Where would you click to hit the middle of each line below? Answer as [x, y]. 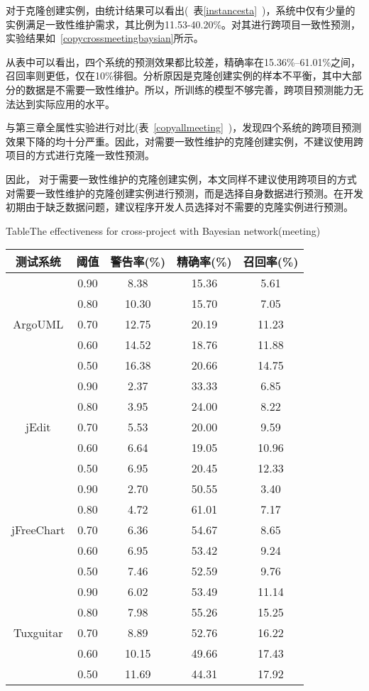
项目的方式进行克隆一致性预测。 [80, 155]
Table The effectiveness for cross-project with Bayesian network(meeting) [163, 230]
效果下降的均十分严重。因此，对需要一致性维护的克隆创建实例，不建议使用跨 [184, 141]
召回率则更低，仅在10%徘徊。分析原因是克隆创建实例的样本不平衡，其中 [174, 76]
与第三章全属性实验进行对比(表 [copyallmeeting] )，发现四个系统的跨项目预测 [184, 127]
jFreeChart [38, 530]
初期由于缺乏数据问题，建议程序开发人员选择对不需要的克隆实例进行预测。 [180, 207]
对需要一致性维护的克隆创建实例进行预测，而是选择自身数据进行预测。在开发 [184, 193]
